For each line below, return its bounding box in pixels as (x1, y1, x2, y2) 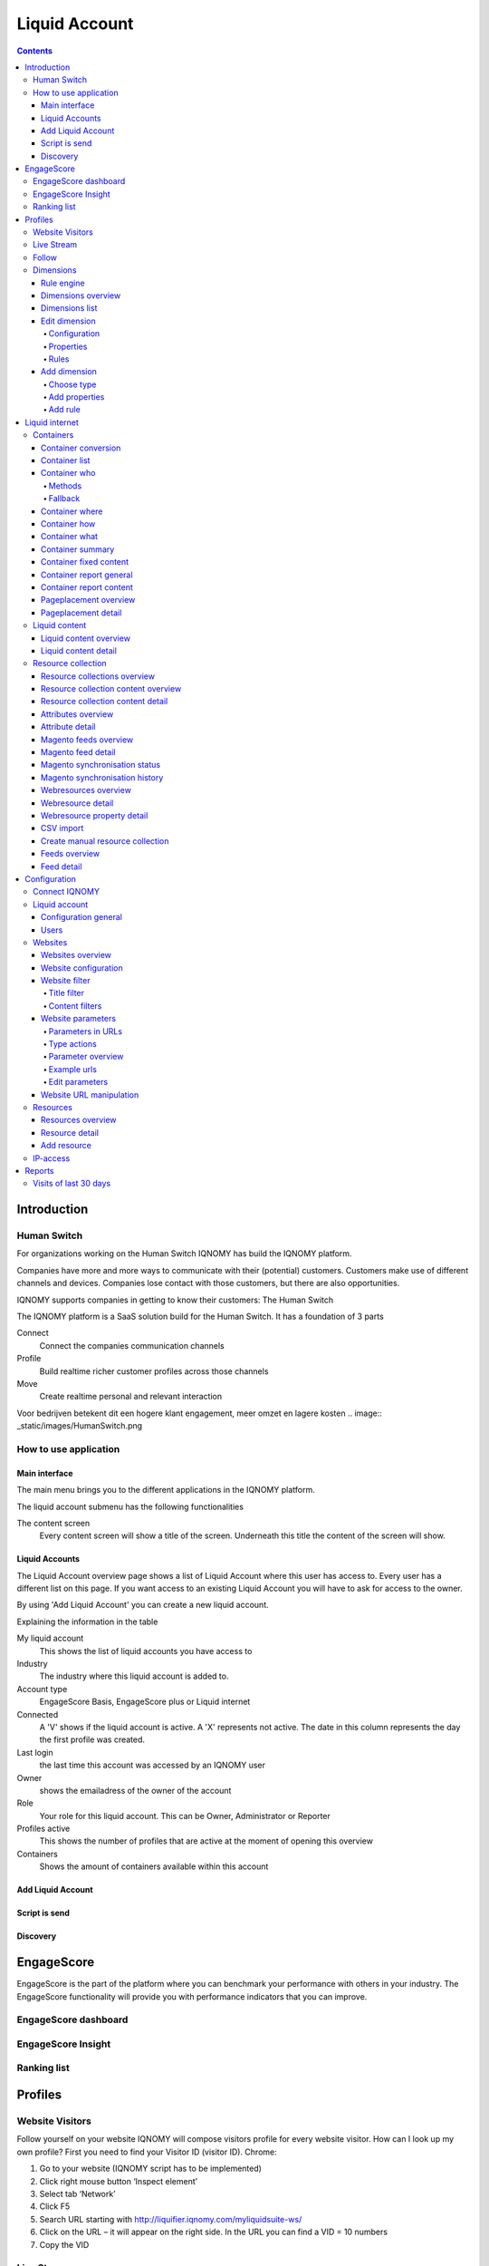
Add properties (48, 392, 105, 402)
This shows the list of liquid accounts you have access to (39, 1645, 253, 1656)
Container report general (41, 569, 133, 580)
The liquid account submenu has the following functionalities (16, 1501, 244, 1512)
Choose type (48, 379, 97, 390)
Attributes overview (41, 708, 114, 720)
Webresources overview (41, 785, 131, 796)
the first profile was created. (39, 1734, 145, 1745)
